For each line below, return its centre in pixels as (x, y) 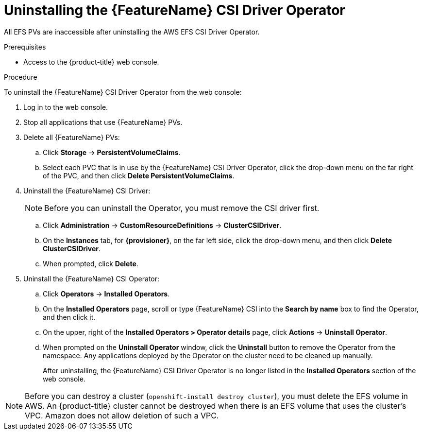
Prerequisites (25, 47)
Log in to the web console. (66, 107)
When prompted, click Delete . (91, 263)
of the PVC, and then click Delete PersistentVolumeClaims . (139, 175)
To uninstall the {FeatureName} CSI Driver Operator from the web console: (123, 92)
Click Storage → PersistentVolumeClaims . (112, 152)
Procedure (21, 77)
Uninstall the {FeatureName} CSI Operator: (92, 278)
